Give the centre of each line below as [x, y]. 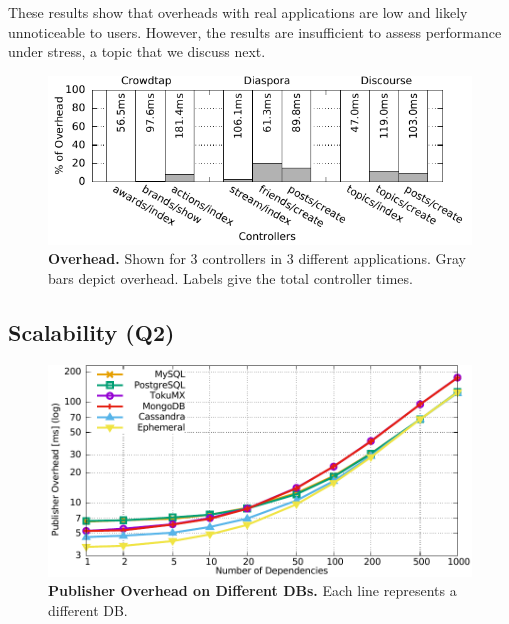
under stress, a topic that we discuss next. [137, 51]
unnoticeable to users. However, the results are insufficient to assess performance [255, 31]
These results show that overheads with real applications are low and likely [238, 12]
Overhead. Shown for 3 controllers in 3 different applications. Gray [257, 258]
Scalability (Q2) [91, 331]
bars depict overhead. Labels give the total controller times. [230, 277]
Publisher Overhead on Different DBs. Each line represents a [252, 590]
